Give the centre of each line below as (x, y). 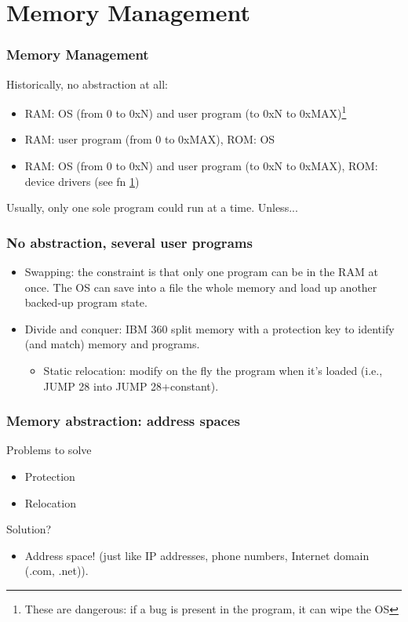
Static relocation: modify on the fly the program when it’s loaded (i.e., (213, 370)
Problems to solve (49, 450)
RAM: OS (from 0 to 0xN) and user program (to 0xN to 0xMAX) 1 (186, 112)
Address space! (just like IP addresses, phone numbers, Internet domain (197, 555)
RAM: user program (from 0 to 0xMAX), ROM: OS (150, 139)
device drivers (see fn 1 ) (82, 181)
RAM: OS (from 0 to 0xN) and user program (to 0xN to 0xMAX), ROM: (201, 166)
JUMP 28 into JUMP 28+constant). (131, 386)
